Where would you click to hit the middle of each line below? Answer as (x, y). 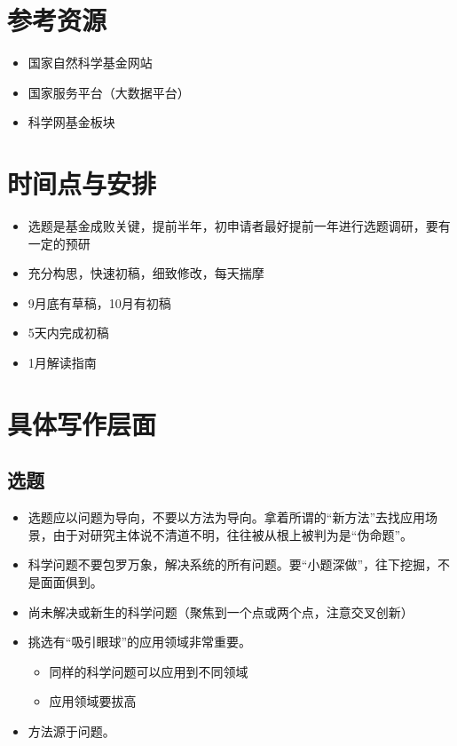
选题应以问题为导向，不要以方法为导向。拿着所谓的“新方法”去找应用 (227, 517)
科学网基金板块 (71, 122)
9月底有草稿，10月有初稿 (99, 302)
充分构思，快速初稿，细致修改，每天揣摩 (146, 273)
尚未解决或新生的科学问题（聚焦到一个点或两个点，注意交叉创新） (221, 611)
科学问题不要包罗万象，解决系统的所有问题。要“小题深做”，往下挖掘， (233, 564)
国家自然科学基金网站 (90, 63)
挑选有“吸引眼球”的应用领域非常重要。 (140, 642)
